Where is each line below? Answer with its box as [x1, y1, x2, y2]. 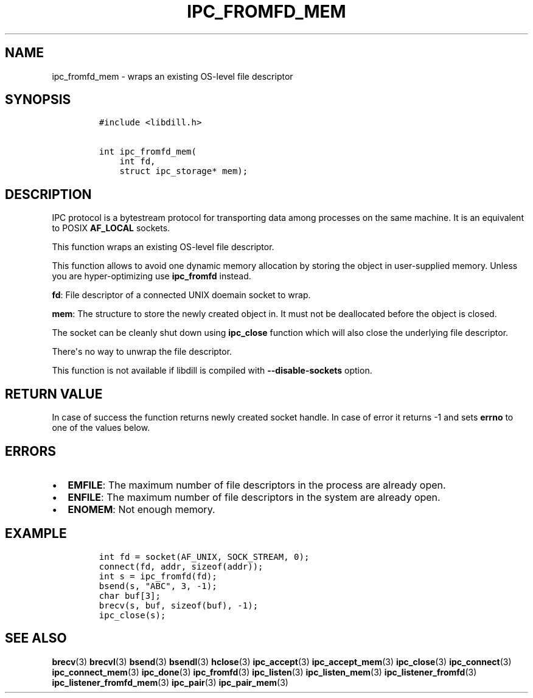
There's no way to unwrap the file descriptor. [52, 346, 232, 357]
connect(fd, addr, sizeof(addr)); [99, 561, 263, 571]
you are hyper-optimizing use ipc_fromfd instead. [52, 271, 251, 282]
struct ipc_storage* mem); [119, 166, 248, 176]
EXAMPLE [5, 526, 67, 542]
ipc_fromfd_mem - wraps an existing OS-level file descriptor [52, 71, 293, 82]
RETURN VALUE [5, 386, 103, 402]
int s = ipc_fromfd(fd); [99, 571, 217, 581]
